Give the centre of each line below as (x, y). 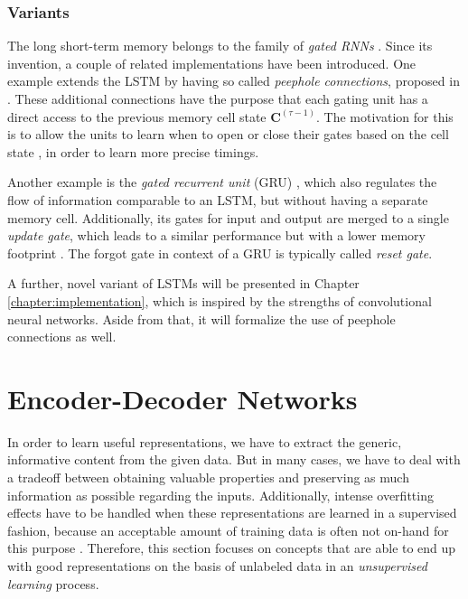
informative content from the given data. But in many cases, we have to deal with (234, 459)
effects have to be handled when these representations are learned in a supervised (232, 513)
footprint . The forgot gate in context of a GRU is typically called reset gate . (220, 253)
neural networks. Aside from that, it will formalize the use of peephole (201, 318)
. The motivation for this (385, 116)
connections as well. (62, 337)
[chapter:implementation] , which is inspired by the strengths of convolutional (220, 300)
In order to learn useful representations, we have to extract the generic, (205, 441)
